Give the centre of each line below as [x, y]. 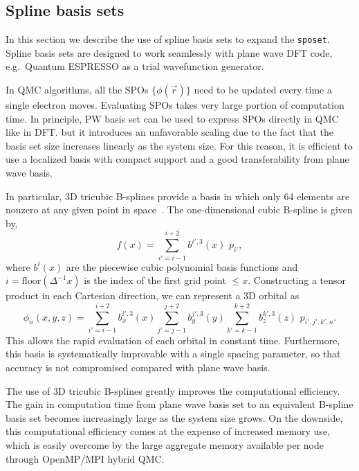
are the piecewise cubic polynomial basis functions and [182, 266]
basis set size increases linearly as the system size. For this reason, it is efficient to [179, 145]
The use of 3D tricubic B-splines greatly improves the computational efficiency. [173, 390]
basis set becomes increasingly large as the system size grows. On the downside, [174, 417]
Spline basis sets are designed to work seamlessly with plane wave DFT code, [169, 52]
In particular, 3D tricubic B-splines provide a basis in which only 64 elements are [178, 196]
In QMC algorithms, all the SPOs [77, 90]
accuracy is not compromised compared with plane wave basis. [138, 367]
